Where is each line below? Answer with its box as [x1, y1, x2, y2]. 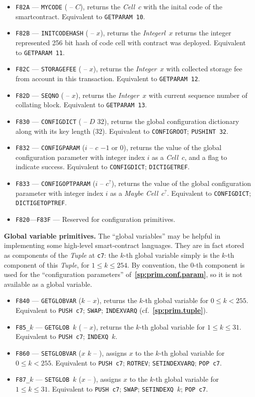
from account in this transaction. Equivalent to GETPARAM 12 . [15, 73, 200, 83]
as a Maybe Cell [110, 187, 158, 198]
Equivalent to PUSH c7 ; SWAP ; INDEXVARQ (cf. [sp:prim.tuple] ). [15, 305, 208, 315]
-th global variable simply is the [124, 249, 220, 260]
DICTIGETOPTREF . [15, 197, 67, 208]
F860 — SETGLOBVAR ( [15, 347, 82, 358]
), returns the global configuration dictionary [104, 116, 239, 126]
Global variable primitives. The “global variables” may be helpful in [4, 230, 221, 241]
